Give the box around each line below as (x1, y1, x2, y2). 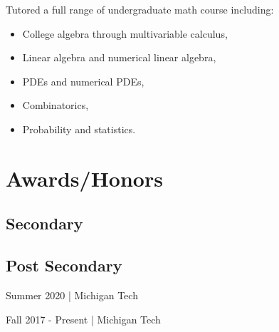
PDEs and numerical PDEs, (22, 73, 144, 88)
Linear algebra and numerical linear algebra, (22, 50, 216, 65)
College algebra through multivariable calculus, (22, 26, 228, 41)
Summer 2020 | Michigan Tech (6, 287, 138, 302)
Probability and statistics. (22, 121, 136, 136)
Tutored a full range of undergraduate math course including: (6, 2, 274, 16)
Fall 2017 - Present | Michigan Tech (6, 311, 161, 326)
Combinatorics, (22, 98, 89, 113)
